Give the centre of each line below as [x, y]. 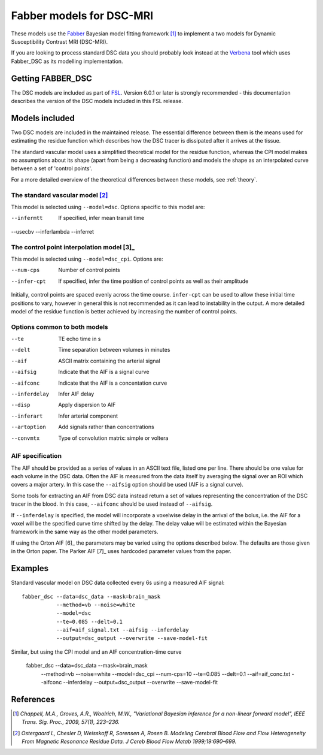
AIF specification [36, 456]
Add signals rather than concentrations [106, 427]
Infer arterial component [88, 416]
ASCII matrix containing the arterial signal [109, 361]
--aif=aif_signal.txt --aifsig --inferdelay [122, 630]
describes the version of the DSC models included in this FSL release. [97, 101]
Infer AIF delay [76, 394]
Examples [30, 568]
